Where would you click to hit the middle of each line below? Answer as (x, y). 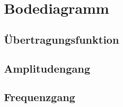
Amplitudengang (47, 68)
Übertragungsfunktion (61, 39)
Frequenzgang (40, 97)
